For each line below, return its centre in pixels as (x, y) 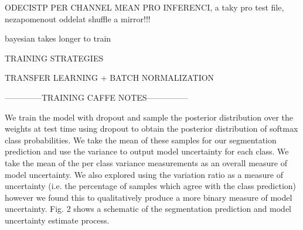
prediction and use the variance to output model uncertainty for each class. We (147, 151)
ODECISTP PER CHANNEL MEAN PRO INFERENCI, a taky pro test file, (144, 7)
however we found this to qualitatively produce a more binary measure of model (149, 197)
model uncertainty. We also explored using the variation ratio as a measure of (144, 174)
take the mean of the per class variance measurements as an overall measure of (146, 162)
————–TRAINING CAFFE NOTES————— (96, 97)
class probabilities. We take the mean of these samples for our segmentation (141, 140)
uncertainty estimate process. (57, 220)
